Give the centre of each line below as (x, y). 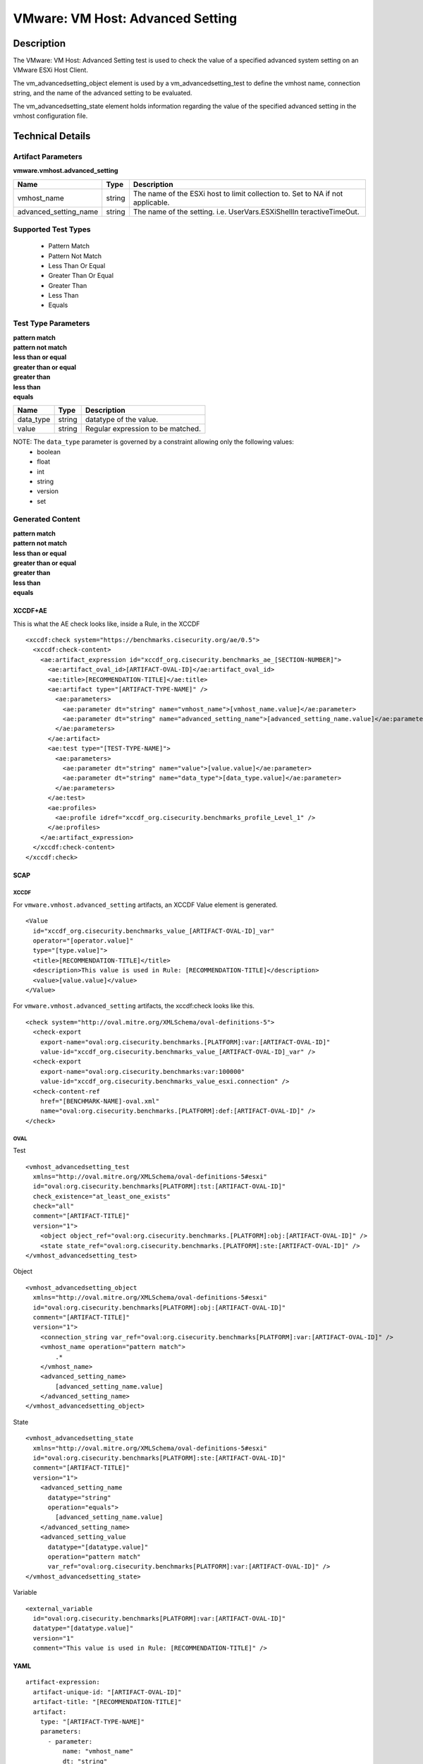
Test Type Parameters (51, 323)
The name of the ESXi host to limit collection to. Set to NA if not (238, 193)
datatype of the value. (122, 420)
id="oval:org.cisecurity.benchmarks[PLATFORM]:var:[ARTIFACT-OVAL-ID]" (159, 1618)
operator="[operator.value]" (83, 941)
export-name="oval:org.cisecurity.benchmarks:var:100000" (142, 1071)
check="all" (53, 1206)
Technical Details (52, 136)
